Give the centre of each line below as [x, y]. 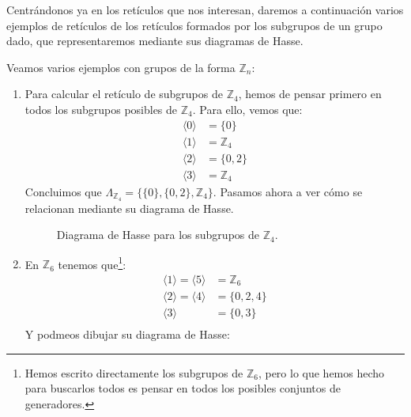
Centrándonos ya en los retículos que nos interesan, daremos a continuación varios [205, 9]
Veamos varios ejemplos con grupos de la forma [121, 67]
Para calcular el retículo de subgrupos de [124, 94]
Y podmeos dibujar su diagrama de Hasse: [127, 334]
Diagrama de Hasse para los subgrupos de [158, 235]
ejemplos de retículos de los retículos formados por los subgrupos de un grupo [194, 25]
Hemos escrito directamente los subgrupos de [134, 372]
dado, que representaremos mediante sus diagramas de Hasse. [155, 41]
